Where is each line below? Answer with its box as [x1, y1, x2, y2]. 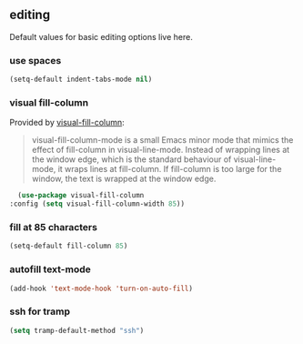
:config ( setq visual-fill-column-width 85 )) [9, 199, 185, 208]
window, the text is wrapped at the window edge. [31, 173, 217, 185]
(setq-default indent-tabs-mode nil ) [9, 75, 153, 85]
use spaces [9, 54, 62, 66]
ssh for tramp [9, 305, 71, 318]
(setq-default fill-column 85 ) [9, 241, 128, 251]
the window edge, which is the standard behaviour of [31, 154, 232, 165]
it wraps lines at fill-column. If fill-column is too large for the [57, 164, 282, 175]
